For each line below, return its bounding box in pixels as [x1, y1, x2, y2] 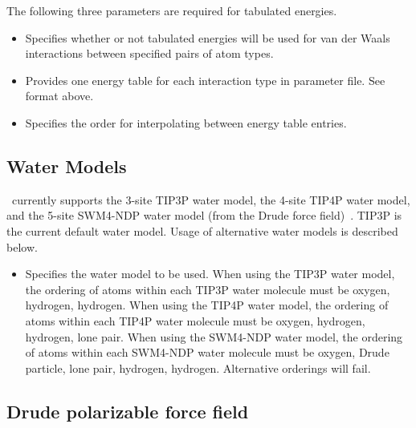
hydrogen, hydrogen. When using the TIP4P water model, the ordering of [25, 297, 389, 313]
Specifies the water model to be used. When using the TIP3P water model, [25, 265, 395, 282]
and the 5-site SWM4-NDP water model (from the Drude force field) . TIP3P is [6, 207, 402, 224]
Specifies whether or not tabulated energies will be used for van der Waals [25, 29, 390, 46]
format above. [25, 87, 94, 104]
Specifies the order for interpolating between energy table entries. [25, 114, 347, 131]
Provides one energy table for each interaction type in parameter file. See [25, 71, 385, 88]
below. [6, 238, 38, 255]
